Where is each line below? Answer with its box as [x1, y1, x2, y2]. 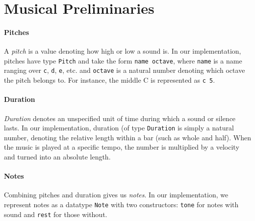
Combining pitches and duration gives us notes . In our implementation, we [4, 189, 229, 200]
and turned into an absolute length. [4, 151, 111, 161]
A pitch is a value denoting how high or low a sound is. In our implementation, [4, 46, 241, 56]
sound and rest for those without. [4, 209, 107, 219]
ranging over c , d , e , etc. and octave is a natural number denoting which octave [4, 65, 245, 75]
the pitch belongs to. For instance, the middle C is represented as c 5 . [4, 75, 215, 85]
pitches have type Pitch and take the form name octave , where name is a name [4, 55, 242, 65]
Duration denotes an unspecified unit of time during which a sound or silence [4, 113, 236, 123]
